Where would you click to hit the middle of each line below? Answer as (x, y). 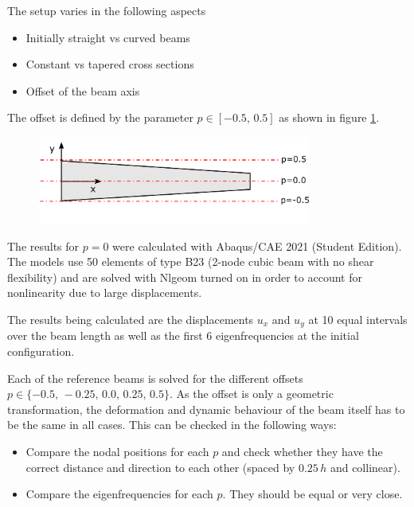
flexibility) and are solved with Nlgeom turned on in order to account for (185, 277)
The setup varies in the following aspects (107, 10)
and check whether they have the (302, 451)
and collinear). (365, 467)
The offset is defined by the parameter (100, 117)
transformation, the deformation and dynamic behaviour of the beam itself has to (206, 409)
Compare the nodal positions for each (117, 451)
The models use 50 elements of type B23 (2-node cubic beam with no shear (191, 261)
